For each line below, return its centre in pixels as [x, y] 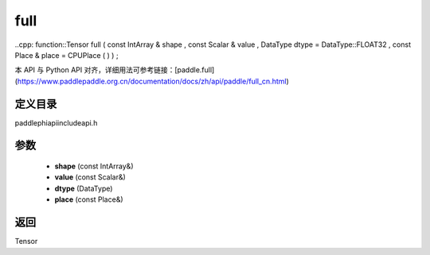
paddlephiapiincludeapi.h [56, 122]
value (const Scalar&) [90, 177]
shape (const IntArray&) [94, 166]
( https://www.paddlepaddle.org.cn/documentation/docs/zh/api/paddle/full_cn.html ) [152, 81]
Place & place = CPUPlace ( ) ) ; [66, 55]
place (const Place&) [89, 199]
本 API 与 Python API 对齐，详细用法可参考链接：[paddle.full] [115, 70]
